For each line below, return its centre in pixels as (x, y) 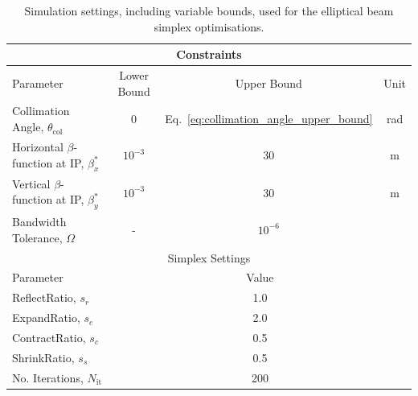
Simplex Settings (209, 257)
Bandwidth (39, 222)
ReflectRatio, (44, 297)
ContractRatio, (49, 337)
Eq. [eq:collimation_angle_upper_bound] (269, 119)
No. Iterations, (48, 377)
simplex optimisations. (209, 26)
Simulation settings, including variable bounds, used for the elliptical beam (209, 10)
